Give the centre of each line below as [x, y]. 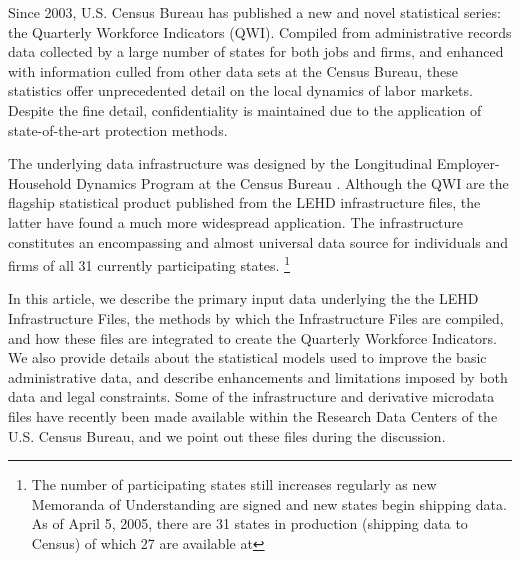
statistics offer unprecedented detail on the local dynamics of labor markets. [240, 90]
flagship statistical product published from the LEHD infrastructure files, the [244, 202]
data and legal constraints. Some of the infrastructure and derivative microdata [251, 396]
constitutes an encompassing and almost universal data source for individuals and [258, 241]
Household [40, 182]
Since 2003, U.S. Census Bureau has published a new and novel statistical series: [254, 12]
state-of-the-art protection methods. [118, 129]
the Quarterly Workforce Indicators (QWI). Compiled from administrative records [260, 31]
